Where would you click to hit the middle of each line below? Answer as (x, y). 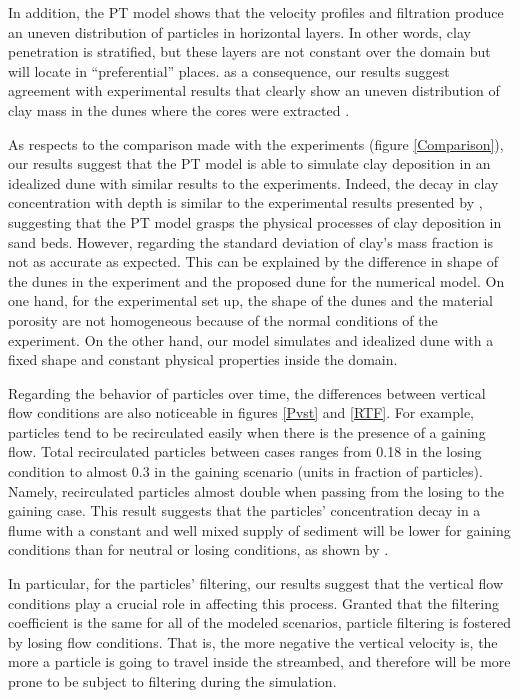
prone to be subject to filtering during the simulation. (172, 681)
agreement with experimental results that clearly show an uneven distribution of (254, 90)
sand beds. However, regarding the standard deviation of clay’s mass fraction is (250, 241)
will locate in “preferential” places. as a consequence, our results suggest (229, 70)
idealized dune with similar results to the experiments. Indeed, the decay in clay (253, 182)
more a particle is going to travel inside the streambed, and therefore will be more (259, 661)
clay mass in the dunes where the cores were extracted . (179, 109)
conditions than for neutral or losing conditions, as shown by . (198, 549)
